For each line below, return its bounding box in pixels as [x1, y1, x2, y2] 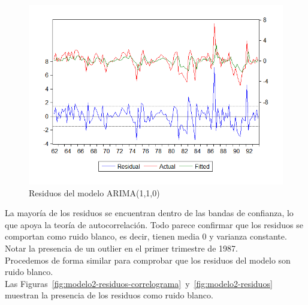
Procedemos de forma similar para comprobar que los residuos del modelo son [5, 253, 291, 266]
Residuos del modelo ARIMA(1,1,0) [29, 186, 160, 199]
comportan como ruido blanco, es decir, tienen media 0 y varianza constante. [5, 230, 287, 243]
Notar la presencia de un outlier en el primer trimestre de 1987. [5, 242, 238, 255]
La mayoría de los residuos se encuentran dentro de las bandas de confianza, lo [5, 207, 294, 219]
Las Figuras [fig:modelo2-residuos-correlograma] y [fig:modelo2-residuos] [5, 277, 273, 289]
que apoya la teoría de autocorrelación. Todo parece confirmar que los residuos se [5, 218, 303, 231]
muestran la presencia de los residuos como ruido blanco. [5, 289, 213, 301]
